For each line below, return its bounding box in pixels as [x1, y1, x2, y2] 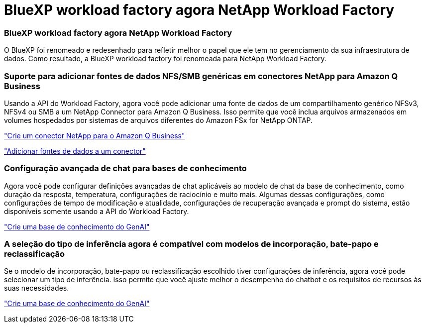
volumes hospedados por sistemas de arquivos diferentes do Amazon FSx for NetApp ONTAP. [4, 115, 313, 124]
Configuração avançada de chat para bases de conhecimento [4, 163, 247, 174]
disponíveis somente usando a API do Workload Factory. [4, 207, 189, 216]
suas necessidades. [4, 284, 69, 293]
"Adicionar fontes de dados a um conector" [4, 146, 146, 155]
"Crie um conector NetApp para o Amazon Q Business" [4, 131, 185, 140]
